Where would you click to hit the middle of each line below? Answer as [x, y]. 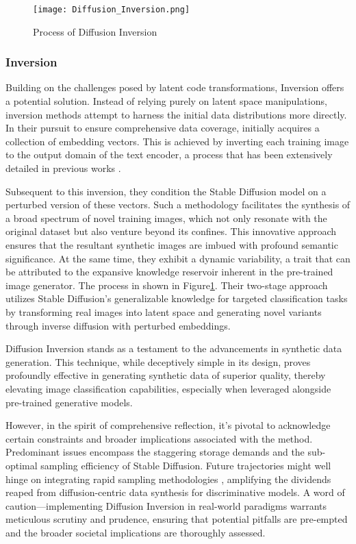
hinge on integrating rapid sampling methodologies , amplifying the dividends [168, 479]
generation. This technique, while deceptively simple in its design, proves [158, 361]
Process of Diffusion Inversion [95, 31]
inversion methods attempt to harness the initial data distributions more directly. [176, 114]
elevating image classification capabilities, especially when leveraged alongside [168, 388]
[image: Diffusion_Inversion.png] [112, 10]
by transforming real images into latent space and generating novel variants [164, 311]
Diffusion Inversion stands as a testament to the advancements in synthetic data [174, 348]
